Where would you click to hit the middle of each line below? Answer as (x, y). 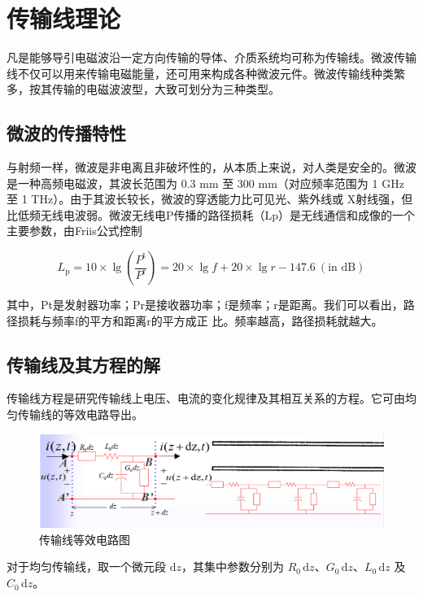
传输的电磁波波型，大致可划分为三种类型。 (166, 89)
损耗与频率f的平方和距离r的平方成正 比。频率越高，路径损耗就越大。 (200, 320)
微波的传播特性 (66, 133)
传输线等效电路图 (85, 539)
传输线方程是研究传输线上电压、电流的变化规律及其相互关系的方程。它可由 (206, 398)
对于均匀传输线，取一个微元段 (86, 566)
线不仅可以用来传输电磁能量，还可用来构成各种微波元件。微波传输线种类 (200, 73)
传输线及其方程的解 (83, 364)
